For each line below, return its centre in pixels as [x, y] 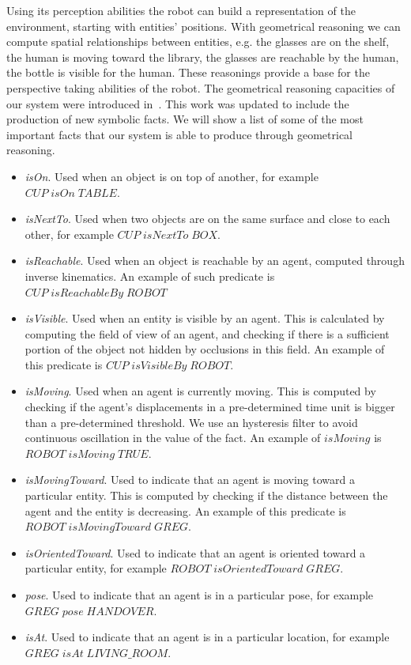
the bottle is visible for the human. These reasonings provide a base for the [188, 72]
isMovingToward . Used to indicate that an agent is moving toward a [190, 480]
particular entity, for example [96, 568]
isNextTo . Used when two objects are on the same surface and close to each [207, 219]
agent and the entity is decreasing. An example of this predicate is [185, 510]
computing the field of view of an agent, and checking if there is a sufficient [207, 333]
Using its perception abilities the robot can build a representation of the [181, 10]
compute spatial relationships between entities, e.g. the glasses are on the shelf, [198, 42]
